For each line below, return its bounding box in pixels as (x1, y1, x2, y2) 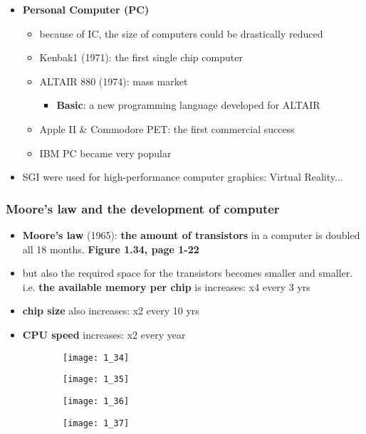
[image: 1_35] (63, 374, 130, 385)
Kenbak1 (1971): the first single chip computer (39, 50, 243, 65)
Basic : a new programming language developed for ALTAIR (56, 97, 320, 112)
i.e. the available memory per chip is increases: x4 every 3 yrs (22, 279, 310, 294)
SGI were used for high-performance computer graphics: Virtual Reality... (22, 169, 343, 184)
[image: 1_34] (63, 352, 130, 363)
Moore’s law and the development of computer (6, 199, 280, 217)
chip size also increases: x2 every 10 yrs (22, 303, 199, 318)
